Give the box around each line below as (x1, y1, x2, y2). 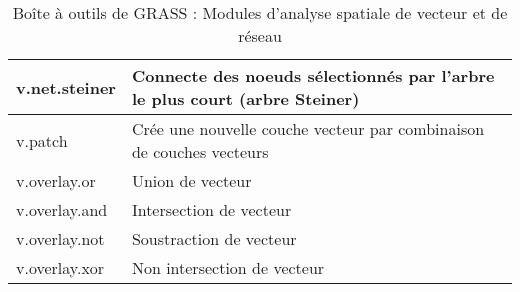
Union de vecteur (131, 169, 252, 192)
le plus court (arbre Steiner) (131, 87, 360, 110)
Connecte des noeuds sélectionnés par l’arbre (131, 64, 495, 87)
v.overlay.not (16, 227, 105, 250)
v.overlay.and (16, 198, 108, 221)
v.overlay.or (16, 169, 96, 192)
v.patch (16, 128, 68, 152)
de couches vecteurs (131, 140, 269, 163)
